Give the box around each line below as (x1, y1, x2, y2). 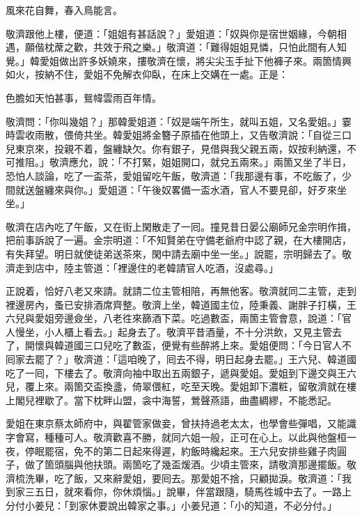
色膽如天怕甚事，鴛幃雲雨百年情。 (6, 90, 162, 105)
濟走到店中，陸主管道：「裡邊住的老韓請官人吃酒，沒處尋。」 (6, 260, 278, 275)
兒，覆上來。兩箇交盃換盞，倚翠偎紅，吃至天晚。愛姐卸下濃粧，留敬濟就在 (6, 379, 347, 394)
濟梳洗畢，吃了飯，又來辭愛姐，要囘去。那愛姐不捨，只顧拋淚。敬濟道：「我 (6, 470, 352, 485)
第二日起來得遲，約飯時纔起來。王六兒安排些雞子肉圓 (102, 443, 347, 458)
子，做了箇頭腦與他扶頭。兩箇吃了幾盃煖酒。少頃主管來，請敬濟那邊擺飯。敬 (6, 457, 356, 472)
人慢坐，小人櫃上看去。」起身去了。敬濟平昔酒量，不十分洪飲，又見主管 (6, 324, 332, 339)
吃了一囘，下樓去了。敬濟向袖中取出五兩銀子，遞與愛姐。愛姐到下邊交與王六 (6, 365, 356, 380)
